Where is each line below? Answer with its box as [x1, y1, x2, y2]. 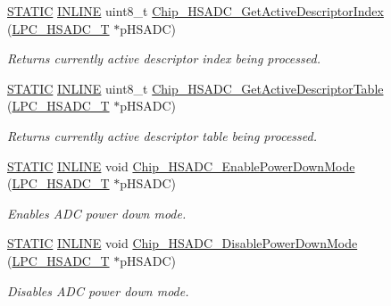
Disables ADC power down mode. [7, 281, 189, 300]
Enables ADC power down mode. [7, 203, 187, 222]
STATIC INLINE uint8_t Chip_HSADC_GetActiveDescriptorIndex [7, 2, 384, 20]
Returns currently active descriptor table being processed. [7, 126, 317, 145]
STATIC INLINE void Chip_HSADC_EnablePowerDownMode [7, 156, 355, 175]
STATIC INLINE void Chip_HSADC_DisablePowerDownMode [7, 234, 358, 252]
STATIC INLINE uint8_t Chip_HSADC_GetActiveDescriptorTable [7, 79, 384, 97]
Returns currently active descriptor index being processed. [7, 49, 320, 68]
